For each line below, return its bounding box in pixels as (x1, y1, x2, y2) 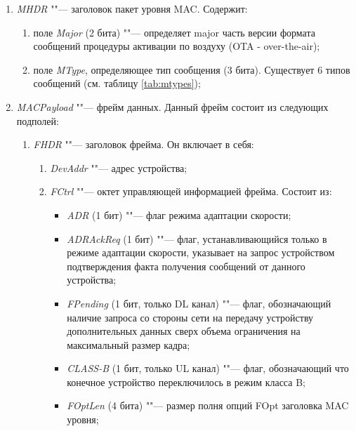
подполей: (16, 113, 59, 128)
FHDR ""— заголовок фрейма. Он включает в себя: (33, 137, 254, 152)
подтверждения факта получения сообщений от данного (67, 258, 305, 273)
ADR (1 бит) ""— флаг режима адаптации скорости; (67, 207, 291, 222)
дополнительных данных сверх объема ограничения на (67, 324, 301, 338)
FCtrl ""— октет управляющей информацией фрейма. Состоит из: (50, 184, 332, 199)
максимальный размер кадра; (67, 337, 190, 352)
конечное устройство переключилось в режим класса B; (67, 374, 305, 389)
